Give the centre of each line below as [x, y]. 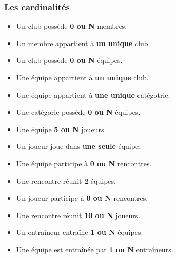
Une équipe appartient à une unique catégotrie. [93, 94]
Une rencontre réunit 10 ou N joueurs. [78, 215]
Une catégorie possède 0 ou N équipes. [78, 112]
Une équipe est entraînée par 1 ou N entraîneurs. [95, 249]
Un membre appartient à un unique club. [83, 43]
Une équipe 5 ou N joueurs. [61, 129]
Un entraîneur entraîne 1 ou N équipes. [80, 232]
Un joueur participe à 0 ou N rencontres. [82, 198]
